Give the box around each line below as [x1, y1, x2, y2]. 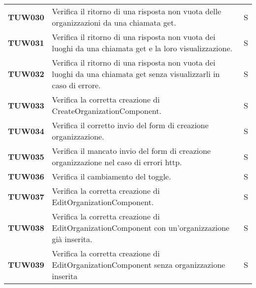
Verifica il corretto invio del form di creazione [52, 119, 209, 131]
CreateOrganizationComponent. [52, 105, 161, 116]
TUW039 [8, 259, 44, 270]
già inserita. [52, 233, 93, 245]
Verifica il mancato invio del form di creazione [52, 145, 211, 156]
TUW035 [8, 150, 44, 162]
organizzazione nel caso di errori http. [52, 156, 182, 168]
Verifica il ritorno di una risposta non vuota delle [52, 5, 222, 17]
